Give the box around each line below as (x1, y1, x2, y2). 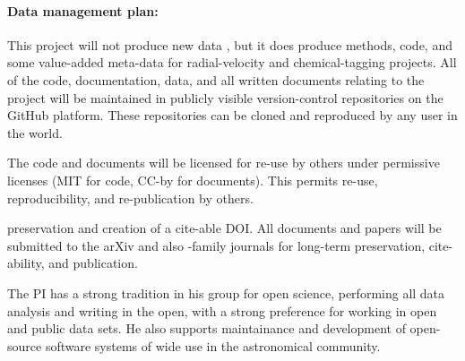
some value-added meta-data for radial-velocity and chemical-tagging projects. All (7, 53, 457, 72)
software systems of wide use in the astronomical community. (45, 336, 381, 355)
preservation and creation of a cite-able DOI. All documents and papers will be (7, 219, 442, 237)
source (7, 336, 42, 355)
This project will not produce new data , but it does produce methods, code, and (7, 35, 452, 54)
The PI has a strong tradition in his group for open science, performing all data (7, 283, 445, 302)
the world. (7, 123, 63, 142)
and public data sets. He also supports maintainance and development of (7, 319, 406, 338)
